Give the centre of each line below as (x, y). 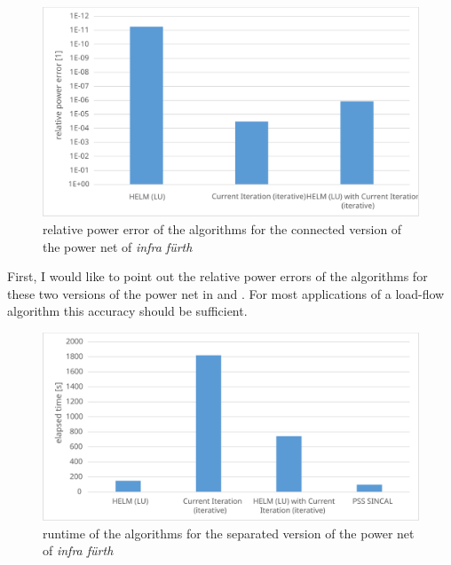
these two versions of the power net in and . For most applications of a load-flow (226, 293)
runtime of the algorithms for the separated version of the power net (229, 533)
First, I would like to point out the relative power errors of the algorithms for (218, 276)
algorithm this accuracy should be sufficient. (127, 311)
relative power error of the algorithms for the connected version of (222, 229)
